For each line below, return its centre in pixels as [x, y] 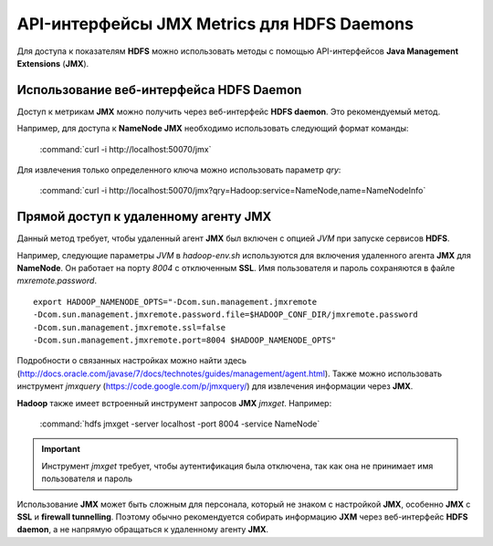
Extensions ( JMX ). [53, 63]
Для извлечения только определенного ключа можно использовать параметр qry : [179, 170]
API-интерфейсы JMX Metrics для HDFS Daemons [215, 24]
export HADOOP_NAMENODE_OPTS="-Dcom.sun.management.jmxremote [175, 302]
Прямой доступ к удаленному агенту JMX [144, 217]
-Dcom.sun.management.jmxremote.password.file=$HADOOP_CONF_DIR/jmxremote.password [226, 315]
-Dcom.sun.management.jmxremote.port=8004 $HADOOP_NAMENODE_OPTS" [185, 341]
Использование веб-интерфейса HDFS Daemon [159, 90]
